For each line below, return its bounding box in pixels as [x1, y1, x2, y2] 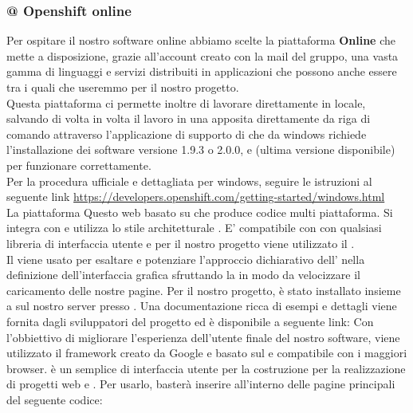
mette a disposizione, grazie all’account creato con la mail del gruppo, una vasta [6, 47, 399, 64]
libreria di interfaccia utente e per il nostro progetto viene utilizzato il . [6, 234, 355, 251]
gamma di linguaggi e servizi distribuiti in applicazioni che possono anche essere [6, 63, 397, 80]
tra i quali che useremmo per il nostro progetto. [6, 79, 239, 95]
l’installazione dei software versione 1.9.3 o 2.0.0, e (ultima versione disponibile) [6, 141, 395, 158]
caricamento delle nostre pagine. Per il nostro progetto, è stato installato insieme [6, 281, 401, 298]
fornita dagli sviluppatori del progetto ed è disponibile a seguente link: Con [6, 313, 374, 329]
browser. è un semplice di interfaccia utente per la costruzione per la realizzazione [6, 360, 406, 376]
